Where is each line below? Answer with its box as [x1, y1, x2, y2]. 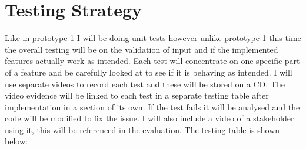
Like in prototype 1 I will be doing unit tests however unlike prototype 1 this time [5, 32, 301, 44]
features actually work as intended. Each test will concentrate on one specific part [5, 55, 300, 67]
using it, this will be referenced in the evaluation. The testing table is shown [5, 123, 280, 136]
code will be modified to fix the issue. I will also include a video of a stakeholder [5, 112, 294, 124]
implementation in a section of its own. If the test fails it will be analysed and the [5, 100, 300, 113]
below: [5, 135, 28, 147]
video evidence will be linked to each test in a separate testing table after [5, 89, 269, 101]
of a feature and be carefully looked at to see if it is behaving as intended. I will [5, 66, 292, 78]
